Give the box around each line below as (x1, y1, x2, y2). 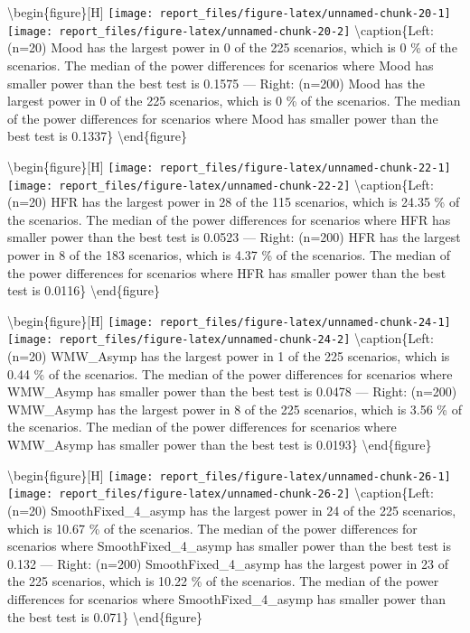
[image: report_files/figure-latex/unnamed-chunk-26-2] (7, 488, 351, 501)
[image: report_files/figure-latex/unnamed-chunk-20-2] (7, 24, 351, 38)
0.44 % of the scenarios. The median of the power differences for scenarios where (7, 364, 453, 383)
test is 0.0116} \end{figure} (7, 281, 160, 300)
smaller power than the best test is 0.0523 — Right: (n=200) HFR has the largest (7, 228, 461, 247)
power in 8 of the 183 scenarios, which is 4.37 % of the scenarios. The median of (7, 245, 451, 264)
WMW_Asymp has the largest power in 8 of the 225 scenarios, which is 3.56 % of (7, 399, 462, 418)
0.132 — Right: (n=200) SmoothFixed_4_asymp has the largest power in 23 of (7, 554, 448, 572)
